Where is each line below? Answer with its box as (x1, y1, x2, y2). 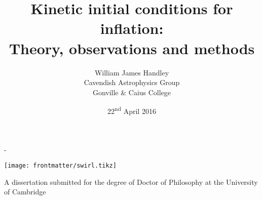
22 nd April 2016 (107, 104, 156, 116)
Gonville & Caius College (92, 87, 171, 97)
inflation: (100, 18, 164, 38)
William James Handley (94, 67, 169, 77)
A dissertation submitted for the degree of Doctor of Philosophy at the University (4, 176, 258, 187)
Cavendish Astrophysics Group (84, 77, 180, 88)
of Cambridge (4, 186, 46, 197)
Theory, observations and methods (9, 37, 255, 58)
